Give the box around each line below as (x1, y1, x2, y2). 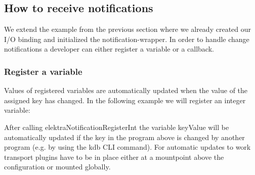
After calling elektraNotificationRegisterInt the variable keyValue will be (4, 121, 229, 132)
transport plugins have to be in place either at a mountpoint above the (4, 151, 224, 162)
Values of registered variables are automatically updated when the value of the (4, 85, 248, 96)
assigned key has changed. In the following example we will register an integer (4, 95, 246, 105)
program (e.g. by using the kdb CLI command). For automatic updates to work (4, 142, 251, 152)
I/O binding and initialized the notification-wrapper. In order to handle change (4, 33, 249, 44)
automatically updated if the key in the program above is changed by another (4, 132, 245, 142)
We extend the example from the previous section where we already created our (4, 24, 251, 34)
